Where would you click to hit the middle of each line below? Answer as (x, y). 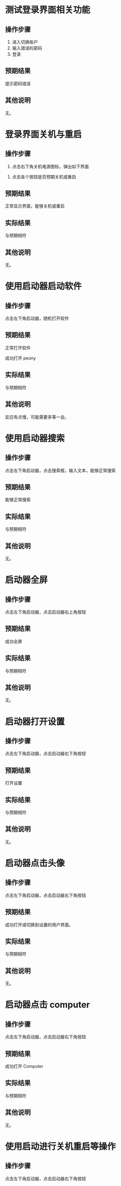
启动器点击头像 (35, 863)
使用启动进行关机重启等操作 (60, 1146)
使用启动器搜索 (35, 438)
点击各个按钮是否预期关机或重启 (44, 177)
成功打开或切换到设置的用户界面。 (39, 925)
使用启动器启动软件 (43, 286)
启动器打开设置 (35, 722)
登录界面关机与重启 (43, 134)
